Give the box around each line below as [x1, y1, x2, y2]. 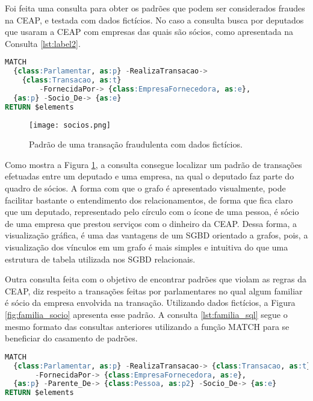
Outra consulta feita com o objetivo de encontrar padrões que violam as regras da [5, 273, 307, 285]
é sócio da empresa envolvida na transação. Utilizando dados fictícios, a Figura [5, 296, 296, 309]
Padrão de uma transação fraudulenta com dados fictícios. [29, 138, 243, 151]
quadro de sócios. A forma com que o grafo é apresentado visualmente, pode [5, 182, 286, 194]
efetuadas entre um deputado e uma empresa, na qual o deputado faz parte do [5, 170, 294, 182]
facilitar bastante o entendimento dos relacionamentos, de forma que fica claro [5, 193, 293, 206]
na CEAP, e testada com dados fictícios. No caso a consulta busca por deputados [5, 13, 304, 26]
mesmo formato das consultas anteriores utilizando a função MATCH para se [5, 320, 290, 332]
